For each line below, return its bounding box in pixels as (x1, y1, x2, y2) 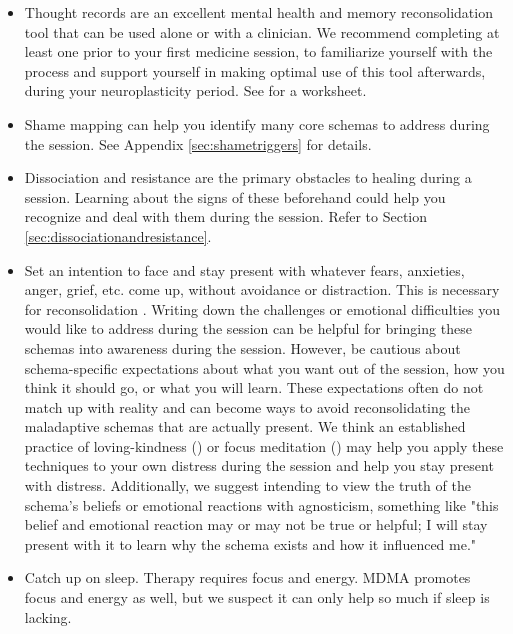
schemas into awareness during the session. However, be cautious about (24, 337, 461, 358)
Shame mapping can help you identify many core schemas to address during (24, 113, 490, 134)
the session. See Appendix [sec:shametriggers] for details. (24, 133, 372, 154)
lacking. (24, 606, 72, 627)
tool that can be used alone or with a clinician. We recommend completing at (24, 21, 500, 42)
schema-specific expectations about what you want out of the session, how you (24, 357, 505, 378)
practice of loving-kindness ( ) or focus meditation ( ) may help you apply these (24, 435, 504, 456)
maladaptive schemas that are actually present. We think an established (24, 416, 466, 437)
